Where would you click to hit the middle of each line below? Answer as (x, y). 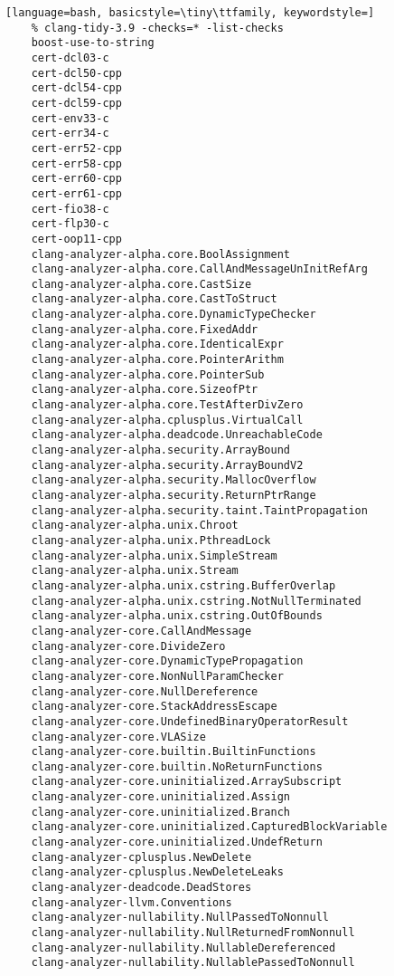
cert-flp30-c (70, 224)
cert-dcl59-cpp (76, 103)
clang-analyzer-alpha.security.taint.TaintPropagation (199, 510)
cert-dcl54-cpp (76, 88)
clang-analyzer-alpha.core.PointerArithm (157, 360)
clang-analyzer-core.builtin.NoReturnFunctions (177, 766)
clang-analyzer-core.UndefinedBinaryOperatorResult (190, 721)
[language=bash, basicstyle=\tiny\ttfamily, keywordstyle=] (190, 13)
